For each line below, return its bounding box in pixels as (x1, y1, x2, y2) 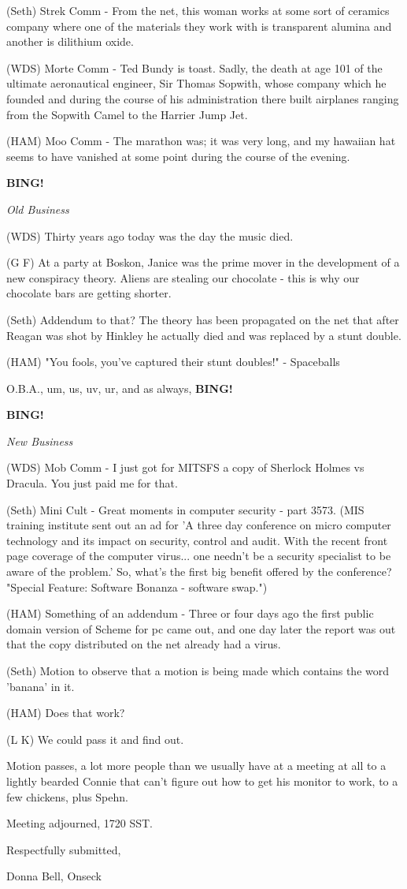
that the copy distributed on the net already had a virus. (6, 636, 281, 652)
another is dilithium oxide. (6, 33, 134, 50)
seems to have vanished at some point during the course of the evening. (6, 148, 350, 164)
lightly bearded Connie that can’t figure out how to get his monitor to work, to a (6, 772, 398, 789)
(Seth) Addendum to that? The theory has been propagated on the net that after (6, 311, 399, 327)
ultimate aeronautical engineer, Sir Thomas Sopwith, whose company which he (6, 75, 387, 92)
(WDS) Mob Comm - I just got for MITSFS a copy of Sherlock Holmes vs (6, 459, 364, 476)
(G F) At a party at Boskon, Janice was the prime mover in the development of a (6, 254, 400, 271)
